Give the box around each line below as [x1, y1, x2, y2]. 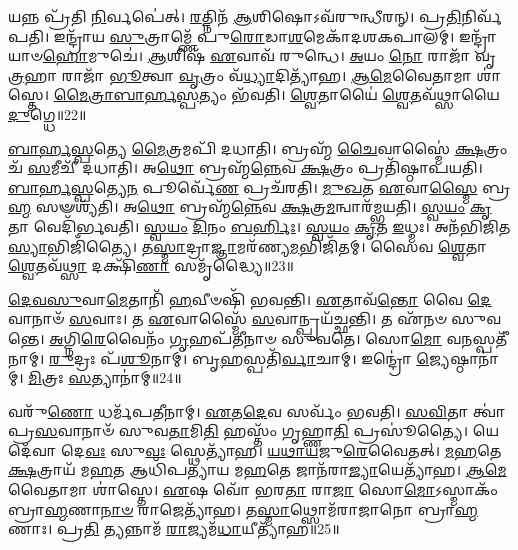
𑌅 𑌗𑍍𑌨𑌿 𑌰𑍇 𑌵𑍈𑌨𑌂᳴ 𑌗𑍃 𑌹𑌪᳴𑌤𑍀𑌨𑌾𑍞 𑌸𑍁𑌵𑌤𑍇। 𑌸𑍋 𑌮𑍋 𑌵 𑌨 [49, 327, 473, 348]
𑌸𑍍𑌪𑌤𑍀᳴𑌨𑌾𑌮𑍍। [472, 327, 508, 348]
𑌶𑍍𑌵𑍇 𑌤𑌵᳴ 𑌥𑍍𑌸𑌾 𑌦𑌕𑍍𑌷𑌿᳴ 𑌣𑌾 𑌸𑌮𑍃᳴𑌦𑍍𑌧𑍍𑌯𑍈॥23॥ [8, 255, 294, 276]
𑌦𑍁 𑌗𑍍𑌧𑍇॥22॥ [8, 103, 87, 124]
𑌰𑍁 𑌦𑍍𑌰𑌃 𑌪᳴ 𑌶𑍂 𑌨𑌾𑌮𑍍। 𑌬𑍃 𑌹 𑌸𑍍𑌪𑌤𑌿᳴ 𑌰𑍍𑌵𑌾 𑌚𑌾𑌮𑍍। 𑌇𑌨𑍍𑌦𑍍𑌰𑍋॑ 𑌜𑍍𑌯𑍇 [49, 347, 451, 368]
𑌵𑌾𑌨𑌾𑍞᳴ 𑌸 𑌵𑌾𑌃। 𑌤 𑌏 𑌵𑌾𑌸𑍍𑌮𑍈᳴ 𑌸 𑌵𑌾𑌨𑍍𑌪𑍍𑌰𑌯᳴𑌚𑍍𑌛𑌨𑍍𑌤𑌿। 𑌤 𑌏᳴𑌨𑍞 [8, 308, 447, 329]
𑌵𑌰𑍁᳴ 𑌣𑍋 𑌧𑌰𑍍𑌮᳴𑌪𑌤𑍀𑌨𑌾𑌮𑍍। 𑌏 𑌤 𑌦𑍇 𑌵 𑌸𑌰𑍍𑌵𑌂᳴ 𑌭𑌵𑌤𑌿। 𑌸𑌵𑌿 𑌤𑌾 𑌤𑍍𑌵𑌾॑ [8, 400, 506, 421]
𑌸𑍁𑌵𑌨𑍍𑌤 [451, 308, 501, 329]
